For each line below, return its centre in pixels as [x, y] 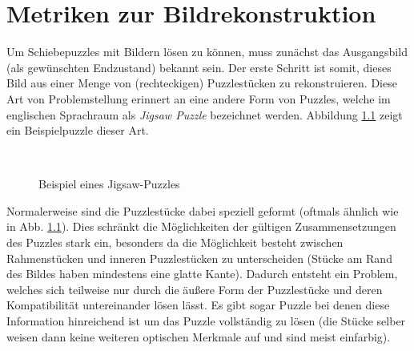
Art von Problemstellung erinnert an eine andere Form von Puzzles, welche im [199, 98]
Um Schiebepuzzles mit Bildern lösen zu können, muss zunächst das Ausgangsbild [207, 52]
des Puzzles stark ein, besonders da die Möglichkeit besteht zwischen [175, 242]
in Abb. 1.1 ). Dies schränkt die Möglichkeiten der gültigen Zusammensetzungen [201, 226]
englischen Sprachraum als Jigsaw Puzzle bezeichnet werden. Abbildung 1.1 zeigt [205, 114]
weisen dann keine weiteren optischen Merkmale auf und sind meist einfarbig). [199, 336]
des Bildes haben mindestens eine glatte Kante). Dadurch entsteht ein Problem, [202, 274]
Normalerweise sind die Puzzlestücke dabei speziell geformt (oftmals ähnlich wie [203, 210]
